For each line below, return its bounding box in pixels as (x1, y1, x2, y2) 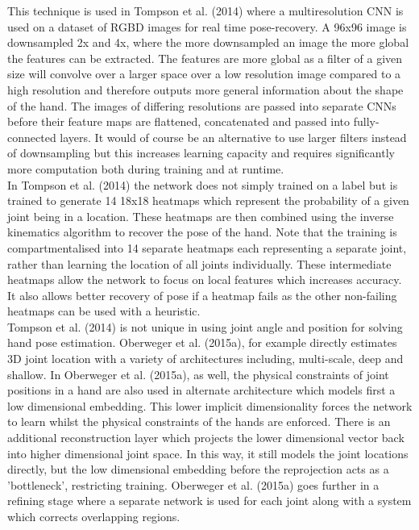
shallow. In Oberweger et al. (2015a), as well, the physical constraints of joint (7, 365, 389, 382)
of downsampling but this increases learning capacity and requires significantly (7, 144, 395, 161)
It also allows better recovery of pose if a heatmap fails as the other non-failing (7, 286, 397, 303)
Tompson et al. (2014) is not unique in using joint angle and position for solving (7, 318, 403, 335)
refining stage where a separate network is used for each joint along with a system (7, 492, 412, 509)
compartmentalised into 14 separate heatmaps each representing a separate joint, (7, 239, 407, 256)
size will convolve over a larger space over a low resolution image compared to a (7, 65, 401, 82)
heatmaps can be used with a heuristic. (7, 303, 201, 319)
